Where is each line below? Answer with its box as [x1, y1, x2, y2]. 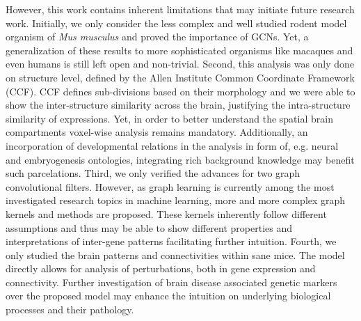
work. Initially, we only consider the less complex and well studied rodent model [6, 15, 347, 30]
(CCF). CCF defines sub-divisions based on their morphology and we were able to [6, 84, 355, 98]
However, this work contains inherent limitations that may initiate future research [6, 2, 355, 16]
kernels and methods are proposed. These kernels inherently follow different [6, 206, 327, 221]
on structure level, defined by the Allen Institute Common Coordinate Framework [6, 70, 355, 84]
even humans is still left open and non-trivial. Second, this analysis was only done [6, 56, 355, 71]
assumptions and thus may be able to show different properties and [6, 220, 293, 235]
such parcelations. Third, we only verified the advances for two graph [6, 166, 300, 180]
